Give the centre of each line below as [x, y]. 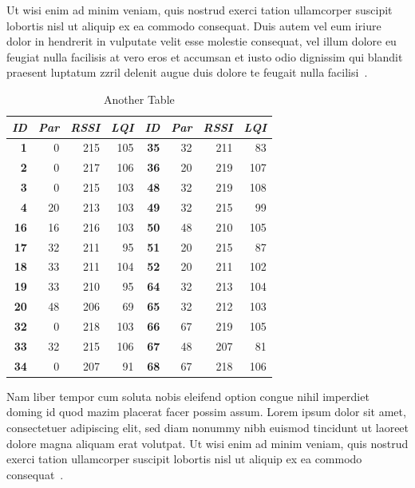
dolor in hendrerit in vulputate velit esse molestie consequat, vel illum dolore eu [202, 41]
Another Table [139, 99]
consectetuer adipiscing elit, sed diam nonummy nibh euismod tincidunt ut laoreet [208, 427]
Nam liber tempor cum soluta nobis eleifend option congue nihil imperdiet [188, 396]
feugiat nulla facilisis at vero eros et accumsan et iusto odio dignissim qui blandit [205, 56]
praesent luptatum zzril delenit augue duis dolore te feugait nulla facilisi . [187, 72]
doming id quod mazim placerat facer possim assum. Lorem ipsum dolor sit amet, [206, 412]
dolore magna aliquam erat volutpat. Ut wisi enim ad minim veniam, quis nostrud [207, 443]
